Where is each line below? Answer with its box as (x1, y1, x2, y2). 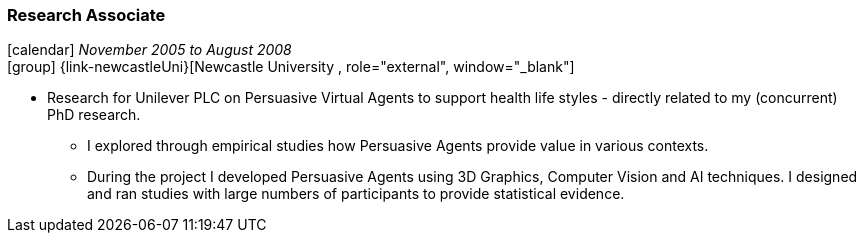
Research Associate (7, 5, 166, 25)
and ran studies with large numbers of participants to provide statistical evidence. (87, 185, 625, 203)
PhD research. (47, 106, 141, 124)
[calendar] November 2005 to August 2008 (7, 41, 292, 59)
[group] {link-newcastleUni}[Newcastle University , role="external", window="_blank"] (7, 58, 575, 76)
